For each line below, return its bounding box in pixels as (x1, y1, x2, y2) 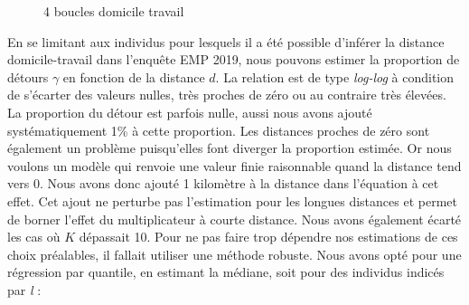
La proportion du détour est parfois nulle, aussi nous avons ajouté (7, 102, 372, 121)
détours (7, 67, 49, 86)
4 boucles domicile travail (43, 2, 184, 20)
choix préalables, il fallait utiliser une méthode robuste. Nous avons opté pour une (7, 244, 462, 263)
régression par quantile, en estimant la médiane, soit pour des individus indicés (7, 262, 445, 281)
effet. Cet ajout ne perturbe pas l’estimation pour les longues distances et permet (7, 191, 457, 210)
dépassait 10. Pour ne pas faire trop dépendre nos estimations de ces (79, 227, 458, 246)
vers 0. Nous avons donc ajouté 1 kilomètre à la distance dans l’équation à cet (7, 174, 439, 193)
